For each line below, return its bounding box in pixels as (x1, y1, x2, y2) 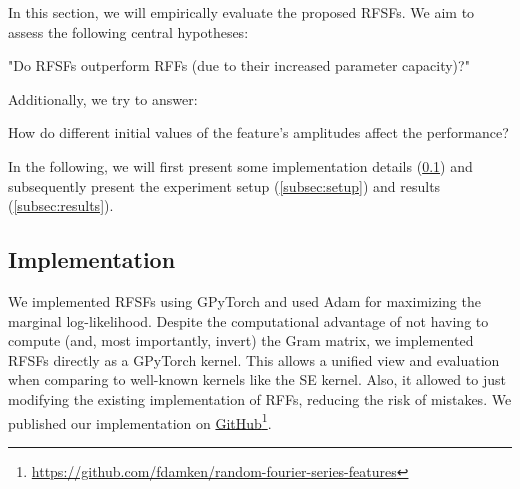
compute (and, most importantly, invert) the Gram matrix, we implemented (8, 330, 474, 351)
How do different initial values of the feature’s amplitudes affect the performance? (8, 122, 509, 143)
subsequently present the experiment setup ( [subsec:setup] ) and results (8, 175, 441, 196)
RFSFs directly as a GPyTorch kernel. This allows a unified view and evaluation (8, 349, 500, 370)
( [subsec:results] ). (8, 195, 114, 216)
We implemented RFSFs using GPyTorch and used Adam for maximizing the (8, 290, 481, 311)
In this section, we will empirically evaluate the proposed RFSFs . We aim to (8, 2, 475, 22)
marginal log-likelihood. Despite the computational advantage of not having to (8, 310, 489, 331)
